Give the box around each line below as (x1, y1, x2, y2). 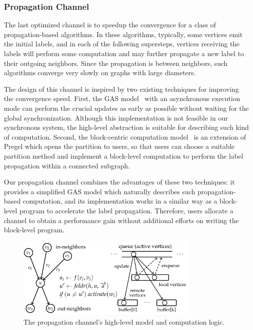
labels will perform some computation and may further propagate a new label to (4, 48, 244, 58)
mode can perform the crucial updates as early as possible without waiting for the (4, 103, 249, 113)
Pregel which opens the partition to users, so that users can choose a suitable (4, 141, 235, 151)
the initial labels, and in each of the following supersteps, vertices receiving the (4, 39, 240, 49)
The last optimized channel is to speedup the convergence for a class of (4, 20, 216, 30)
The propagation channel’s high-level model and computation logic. (23, 316, 225, 327)
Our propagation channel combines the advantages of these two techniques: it (4, 177, 235, 187)
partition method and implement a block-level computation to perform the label (4, 150, 243, 161)
